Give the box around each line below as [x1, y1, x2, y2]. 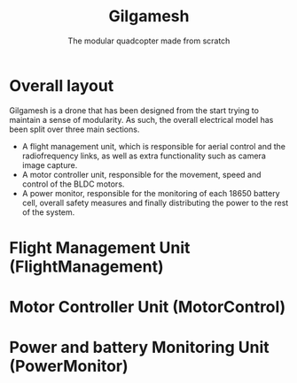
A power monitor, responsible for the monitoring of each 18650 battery [21, 188, 281, 198]
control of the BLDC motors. [21, 179, 125, 189]
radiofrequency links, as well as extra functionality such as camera [21, 150, 266, 161]
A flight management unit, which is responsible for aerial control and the [21, 141, 286, 151]
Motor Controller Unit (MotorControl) [9, 297, 286, 318]
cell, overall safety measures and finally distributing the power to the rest [21, 197, 289, 208]
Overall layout [9, 75, 114, 96]
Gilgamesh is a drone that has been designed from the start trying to [9, 104, 260, 116]
